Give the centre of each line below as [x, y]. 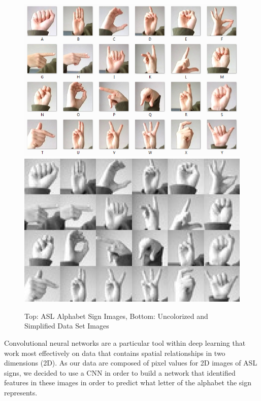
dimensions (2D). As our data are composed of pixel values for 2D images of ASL [131, 363]
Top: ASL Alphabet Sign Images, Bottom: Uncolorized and [116, 316]
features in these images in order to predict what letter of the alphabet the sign [128, 382]
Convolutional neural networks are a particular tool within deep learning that [125, 343]
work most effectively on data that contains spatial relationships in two [115, 353]
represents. [21, 393]
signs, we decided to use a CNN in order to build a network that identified [120, 372]
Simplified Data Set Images [67, 326]
